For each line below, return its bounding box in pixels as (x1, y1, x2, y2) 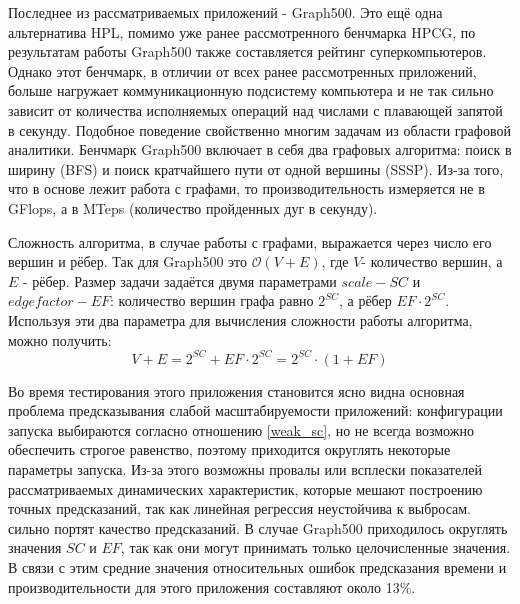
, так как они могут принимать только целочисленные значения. (120, 537, 511, 558)
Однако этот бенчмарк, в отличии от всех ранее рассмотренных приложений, (8, 60, 477, 81)
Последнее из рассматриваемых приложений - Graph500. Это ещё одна (8, 2, 443, 22)
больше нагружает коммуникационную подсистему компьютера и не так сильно (8, 80, 494, 101)
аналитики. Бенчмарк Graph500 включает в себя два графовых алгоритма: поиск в (8, 139, 512, 160)
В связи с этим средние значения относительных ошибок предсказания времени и (8, 556, 507, 577)
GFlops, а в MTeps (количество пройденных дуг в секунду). (8, 197, 378, 218)
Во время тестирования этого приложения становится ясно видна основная (8, 380, 465, 401)
